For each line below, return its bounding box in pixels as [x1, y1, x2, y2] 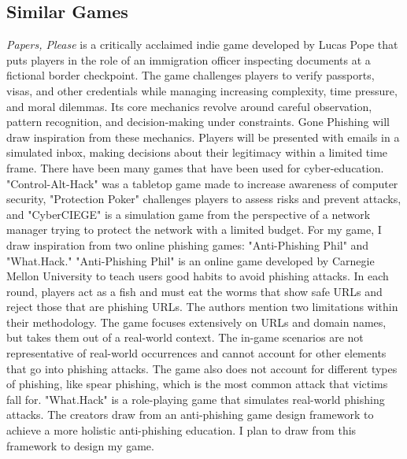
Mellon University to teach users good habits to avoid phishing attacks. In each [6, 268, 389, 284]
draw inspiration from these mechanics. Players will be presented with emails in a [6, 128, 400, 145]
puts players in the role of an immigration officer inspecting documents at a [6, 51, 371, 68]
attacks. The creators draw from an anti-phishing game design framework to [6, 406, 374, 423]
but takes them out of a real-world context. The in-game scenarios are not [6, 329, 364, 346]
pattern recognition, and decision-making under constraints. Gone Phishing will [6, 113, 390, 130]
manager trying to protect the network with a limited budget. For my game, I [6, 221, 382, 238]
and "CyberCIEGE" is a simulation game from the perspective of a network [6, 205, 371, 222]
